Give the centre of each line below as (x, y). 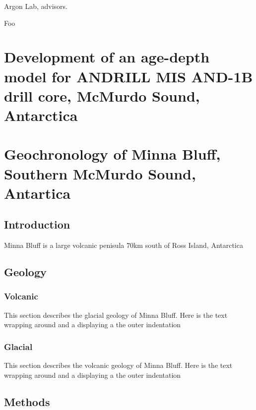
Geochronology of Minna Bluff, (112, 154)
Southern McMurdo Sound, (100, 173)
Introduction (37, 224)
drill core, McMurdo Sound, (102, 95)
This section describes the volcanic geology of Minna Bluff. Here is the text (118, 365)
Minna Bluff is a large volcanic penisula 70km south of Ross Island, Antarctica (124, 245)
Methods (27, 401)
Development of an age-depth (107, 57)
